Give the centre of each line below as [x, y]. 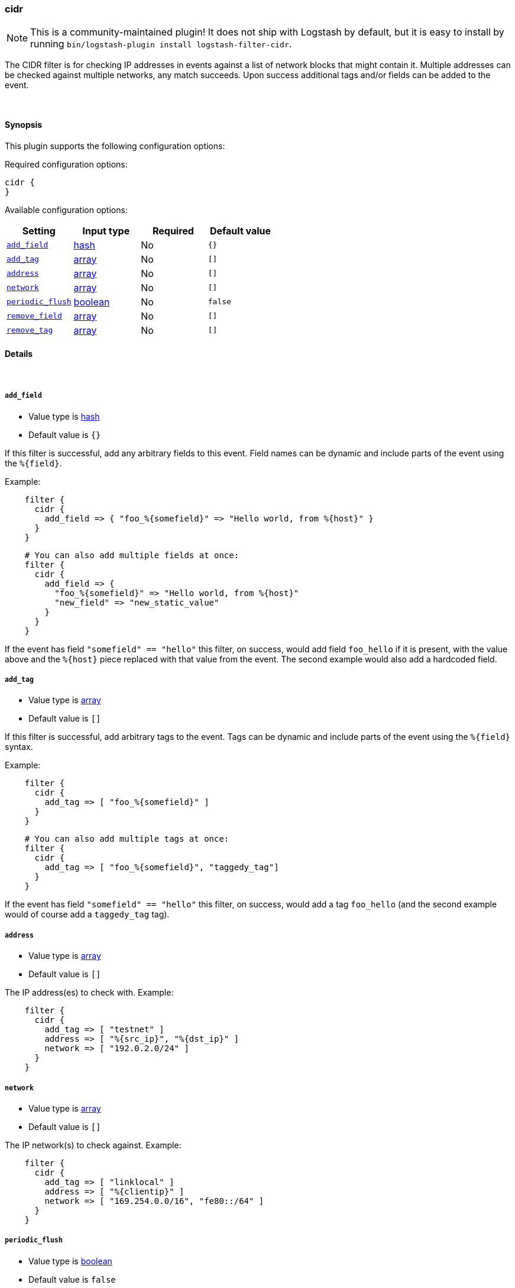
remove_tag [30, 330]
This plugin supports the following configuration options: [115, 146]
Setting [39, 231]
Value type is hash [64, 416]
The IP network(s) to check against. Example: [93, 1145]
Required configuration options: [66, 164]
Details [19, 354]
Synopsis [24, 124]
